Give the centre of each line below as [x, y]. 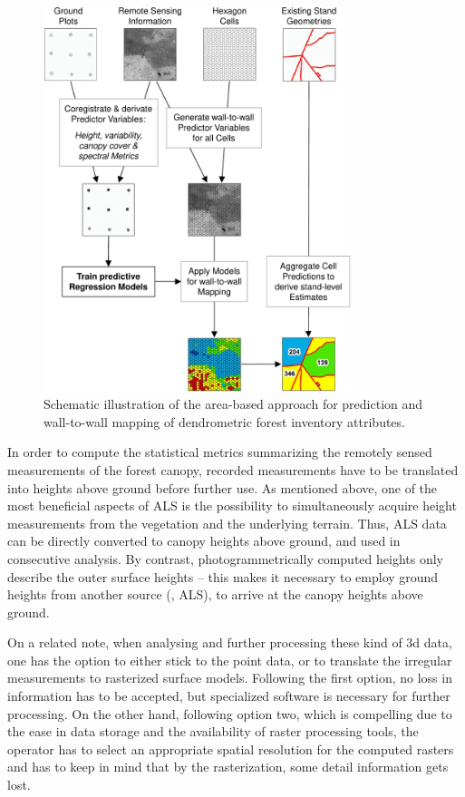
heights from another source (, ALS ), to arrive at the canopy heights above [215, 594]
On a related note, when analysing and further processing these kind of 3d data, [230, 642]
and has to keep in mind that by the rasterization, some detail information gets [228, 767]
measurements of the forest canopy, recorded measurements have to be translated [233, 469]
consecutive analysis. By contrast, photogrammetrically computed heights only [225, 558]
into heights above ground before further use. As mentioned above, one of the [223, 487]
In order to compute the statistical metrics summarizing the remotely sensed [220, 452]
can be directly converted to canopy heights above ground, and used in [204, 541]
